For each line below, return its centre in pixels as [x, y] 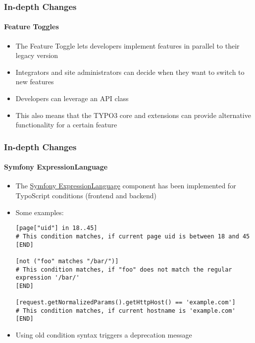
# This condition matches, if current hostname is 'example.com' [126, 311]
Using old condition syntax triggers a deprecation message [104, 335]
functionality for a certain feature [66, 125]
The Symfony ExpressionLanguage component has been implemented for [126, 186]
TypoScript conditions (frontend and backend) [86, 196]
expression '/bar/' [48, 278]
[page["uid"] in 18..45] [56, 228]
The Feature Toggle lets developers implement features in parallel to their [127, 45]
